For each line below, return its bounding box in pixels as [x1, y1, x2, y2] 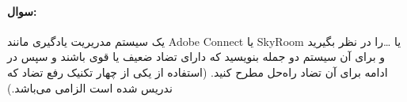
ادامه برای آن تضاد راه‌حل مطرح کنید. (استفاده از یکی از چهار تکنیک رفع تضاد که [7, 63, 388, 80]
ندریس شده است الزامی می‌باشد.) [7, 79, 173, 96]
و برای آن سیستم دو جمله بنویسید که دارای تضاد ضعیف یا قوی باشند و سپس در [7, 48, 386, 65]
